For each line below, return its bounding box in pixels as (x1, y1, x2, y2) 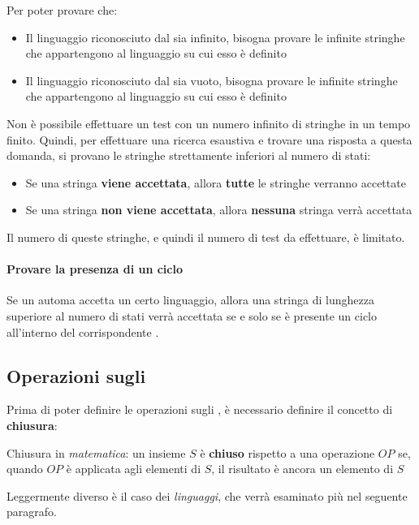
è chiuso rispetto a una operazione (200, 444, 375, 461)
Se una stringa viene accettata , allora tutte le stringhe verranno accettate (25, 174, 406, 191)
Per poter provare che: (6, 2, 118, 18)
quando (6, 460, 43, 477)
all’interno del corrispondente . (6, 323, 159, 340)
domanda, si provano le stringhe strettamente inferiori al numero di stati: (6, 147, 371, 164)
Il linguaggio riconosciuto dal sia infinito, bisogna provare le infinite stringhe (25, 28, 405, 45)
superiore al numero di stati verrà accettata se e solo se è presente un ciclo (6, 307, 377, 324)
